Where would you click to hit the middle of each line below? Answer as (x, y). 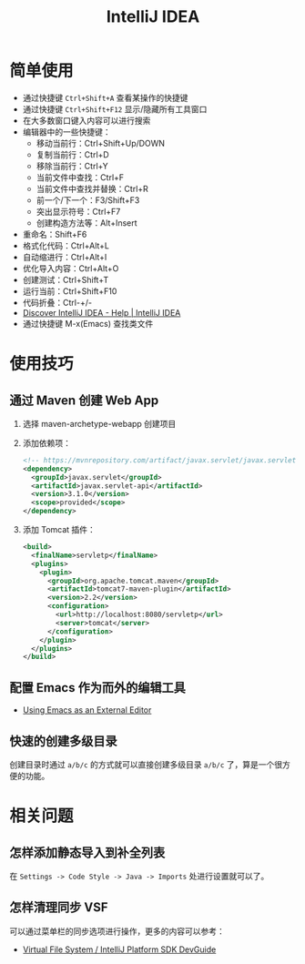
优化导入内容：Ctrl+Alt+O (71, 268)
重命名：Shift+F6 (55, 234)
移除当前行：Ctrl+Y (72, 166)
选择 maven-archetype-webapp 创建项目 (99, 423)
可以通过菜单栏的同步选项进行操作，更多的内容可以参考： (117, 931)
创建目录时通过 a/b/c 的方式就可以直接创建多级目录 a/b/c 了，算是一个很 (146, 764)
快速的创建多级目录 (63, 741)
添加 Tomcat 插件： (59, 530)
